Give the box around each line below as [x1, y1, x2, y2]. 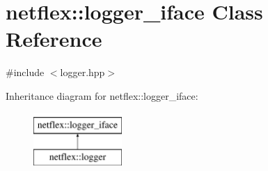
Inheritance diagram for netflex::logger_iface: [6, 88, 198, 103]
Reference [6, 24, 102, 53]
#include [6, 65, 45, 80]
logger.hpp [60, 65, 105, 80]
